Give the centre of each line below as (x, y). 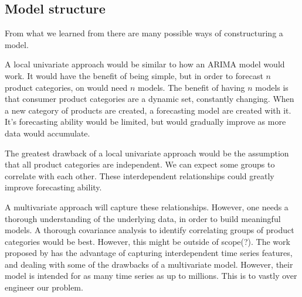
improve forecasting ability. (53, 187)
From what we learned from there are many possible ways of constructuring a (144, 33)
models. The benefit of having (191, 87)
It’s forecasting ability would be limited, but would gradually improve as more (145, 122)
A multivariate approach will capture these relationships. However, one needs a (147, 206)
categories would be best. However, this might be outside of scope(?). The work (147, 241)
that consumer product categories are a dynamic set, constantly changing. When (150, 99)
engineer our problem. (44, 287)
